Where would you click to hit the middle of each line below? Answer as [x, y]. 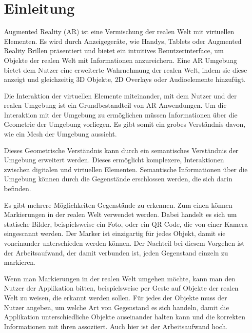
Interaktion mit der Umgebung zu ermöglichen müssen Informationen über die [121, 114]
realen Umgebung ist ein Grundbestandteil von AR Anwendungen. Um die [115, 105]
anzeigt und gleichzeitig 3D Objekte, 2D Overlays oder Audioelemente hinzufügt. [125, 79]
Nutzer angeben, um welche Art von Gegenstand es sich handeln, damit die [116, 307]
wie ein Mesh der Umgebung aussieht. [60, 134]
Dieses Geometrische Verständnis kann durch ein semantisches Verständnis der [121, 150]
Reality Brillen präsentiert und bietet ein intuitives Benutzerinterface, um [114, 50]
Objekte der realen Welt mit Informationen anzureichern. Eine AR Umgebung [121, 60]
